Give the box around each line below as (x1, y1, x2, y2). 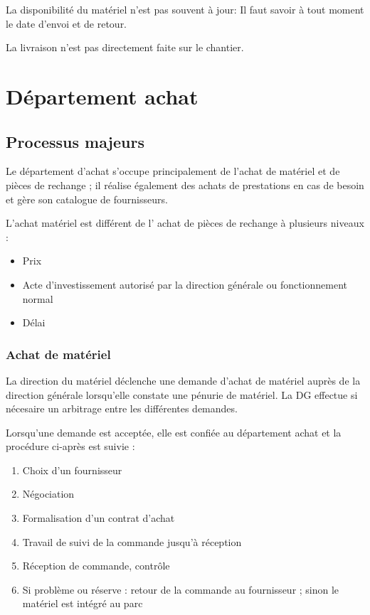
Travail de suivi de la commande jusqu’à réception (22, 534, 242, 549)
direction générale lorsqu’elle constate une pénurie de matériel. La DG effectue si (6, 387, 358, 402)
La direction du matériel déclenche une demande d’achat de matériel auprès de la (6, 373, 361, 387)
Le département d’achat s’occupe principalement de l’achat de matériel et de (6, 164, 340, 178)
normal (22, 291, 53, 306)
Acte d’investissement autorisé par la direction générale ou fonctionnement (22, 277, 348, 292)
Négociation (22, 486, 75, 501)
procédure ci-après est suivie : (6, 439, 135, 454)
